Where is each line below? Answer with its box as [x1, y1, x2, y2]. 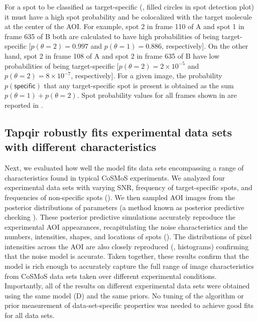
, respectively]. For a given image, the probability [71, 70, 222, 81]
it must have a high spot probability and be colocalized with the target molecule [5, 11, 252, 22]
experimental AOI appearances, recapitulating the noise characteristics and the [5, 221, 248, 232]
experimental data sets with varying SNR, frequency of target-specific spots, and [5, 182, 252, 193]
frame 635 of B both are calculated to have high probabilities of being [5, 31, 219, 41]
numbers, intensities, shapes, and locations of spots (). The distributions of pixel [5, 231, 252, 242]
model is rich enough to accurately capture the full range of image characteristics [5, 261, 254, 271]
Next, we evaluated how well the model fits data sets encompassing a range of [5, 163, 244, 173]
